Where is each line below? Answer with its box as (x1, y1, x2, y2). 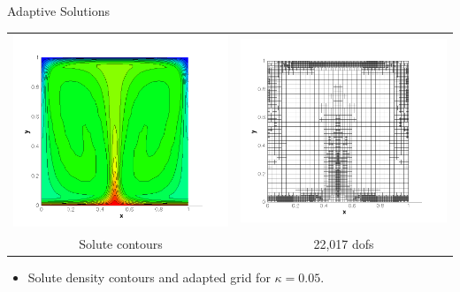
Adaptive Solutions (7, 2, 110, 19)
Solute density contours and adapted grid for (27, 267, 271, 286)
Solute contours (79, 234, 163, 252)
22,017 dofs (313, 234, 374, 252)
